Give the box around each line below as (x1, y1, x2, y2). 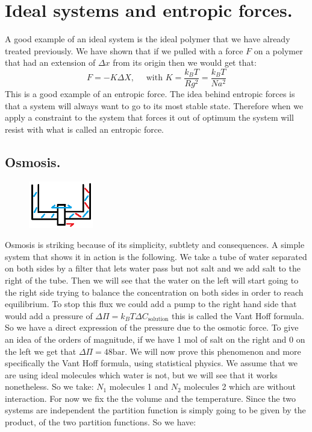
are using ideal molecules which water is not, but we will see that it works (5, 368, 278, 381)
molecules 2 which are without (184, 380, 296, 393)
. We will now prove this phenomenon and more (125, 345, 301, 357)
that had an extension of (5, 56, 96, 69)
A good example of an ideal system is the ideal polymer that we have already (5, 33, 290, 45)
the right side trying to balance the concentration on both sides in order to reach (5, 285, 304, 298)
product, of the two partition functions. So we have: (5, 416, 196, 428)
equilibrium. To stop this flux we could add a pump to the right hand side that (5, 297, 297, 310)
